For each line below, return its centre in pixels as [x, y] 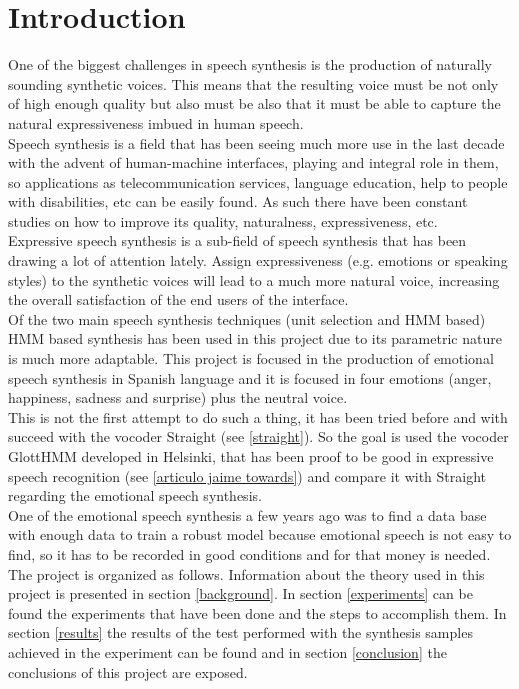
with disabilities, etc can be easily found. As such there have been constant [238, 201]
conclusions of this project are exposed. [128, 671]
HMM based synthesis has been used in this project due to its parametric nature [255, 338]
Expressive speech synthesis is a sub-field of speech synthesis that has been [237, 240]
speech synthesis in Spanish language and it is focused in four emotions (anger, [250, 377]
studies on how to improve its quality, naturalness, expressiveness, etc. [223, 220]
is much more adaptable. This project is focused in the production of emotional [251, 358]
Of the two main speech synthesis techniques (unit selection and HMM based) [247, 318]
